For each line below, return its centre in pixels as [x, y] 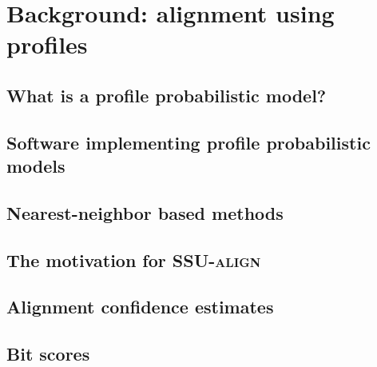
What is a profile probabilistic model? [167, 95]
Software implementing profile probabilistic [188, 142]
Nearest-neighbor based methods [145, 212]
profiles [47, 44]
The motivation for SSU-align [134, 259]
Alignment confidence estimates [140, 307]
